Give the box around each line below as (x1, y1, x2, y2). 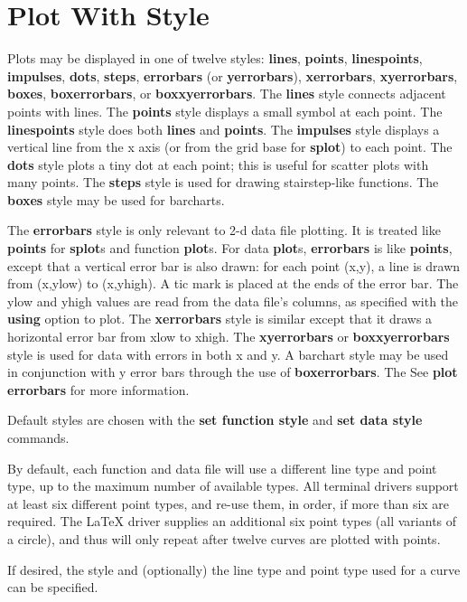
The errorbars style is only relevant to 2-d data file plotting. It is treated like (7, 221, 441, 240)
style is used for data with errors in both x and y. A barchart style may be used (7, 344, 449, 363)
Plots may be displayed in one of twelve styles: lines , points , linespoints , (7, 49, 423, 68)
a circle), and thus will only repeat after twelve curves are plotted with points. (7, 529, 441, 548)
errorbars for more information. (7, 380, 190, 399)
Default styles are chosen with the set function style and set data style (7, 410, 423, 429)
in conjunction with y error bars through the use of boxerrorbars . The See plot (7, 362, 458, 381)
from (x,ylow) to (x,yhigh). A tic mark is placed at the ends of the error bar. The (7, 274, 459, 293)
